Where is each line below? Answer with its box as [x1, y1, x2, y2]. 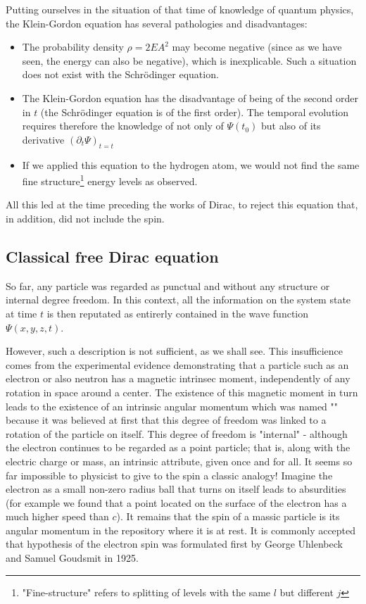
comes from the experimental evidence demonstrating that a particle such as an [6, 357, 349, 372]
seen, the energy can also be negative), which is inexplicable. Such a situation [22, 53, 357, 68]
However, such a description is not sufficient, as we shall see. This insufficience [6, 344, 343, 358]
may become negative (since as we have [172, 39, 342, 54]
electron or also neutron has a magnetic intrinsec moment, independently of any [6, 371, 351, 386]
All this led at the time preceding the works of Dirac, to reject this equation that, [6, 197, 358, 212]
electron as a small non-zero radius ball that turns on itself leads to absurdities [6, 482, 346, 496]
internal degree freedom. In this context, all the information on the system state [6, 292, 351, 307]
